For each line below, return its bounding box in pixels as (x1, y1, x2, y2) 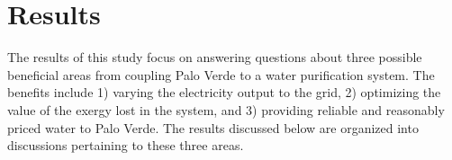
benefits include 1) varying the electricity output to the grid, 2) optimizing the (7, 83, 441, 102)
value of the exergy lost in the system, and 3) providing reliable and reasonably (7, 100, 445, 119)
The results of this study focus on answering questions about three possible (7, 48, 422, 67)
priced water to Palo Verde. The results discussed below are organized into (7, 118, 419, 137)
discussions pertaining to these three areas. (7, 136, 244, 155)
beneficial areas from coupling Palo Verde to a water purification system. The (7, 65, 435, 84)
